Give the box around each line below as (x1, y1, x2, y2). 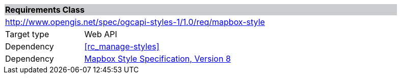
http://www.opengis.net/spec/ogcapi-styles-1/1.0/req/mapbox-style (5, 17, 265, 27)
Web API (84, 29, 117, 39)
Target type (5, 29, 49, 39)
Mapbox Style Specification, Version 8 (84, 54, 231, 64)
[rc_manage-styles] (84, 41, 159, 51)
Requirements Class (5, 5, 85, 15)
